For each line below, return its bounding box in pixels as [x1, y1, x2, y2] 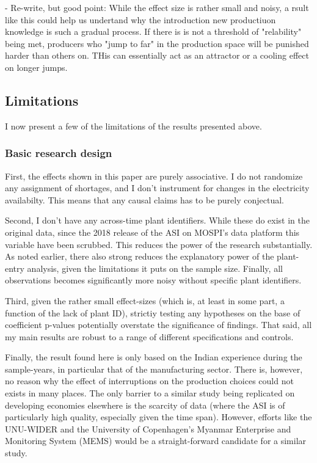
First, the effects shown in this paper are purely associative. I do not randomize [5, 169, 303, 182]
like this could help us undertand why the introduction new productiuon [5, 13, 276, 26]
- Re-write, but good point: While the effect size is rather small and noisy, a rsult [5, 1, 309, 13]
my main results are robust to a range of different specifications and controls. [5, 330, 294, 343]
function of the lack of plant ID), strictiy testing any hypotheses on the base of [5, 306, 301, 319]
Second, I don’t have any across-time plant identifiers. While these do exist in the [5, 214, 310, 227]
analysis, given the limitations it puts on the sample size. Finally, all [27, 261, 283, 274]
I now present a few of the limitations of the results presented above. [5, 119, 262, 132]
